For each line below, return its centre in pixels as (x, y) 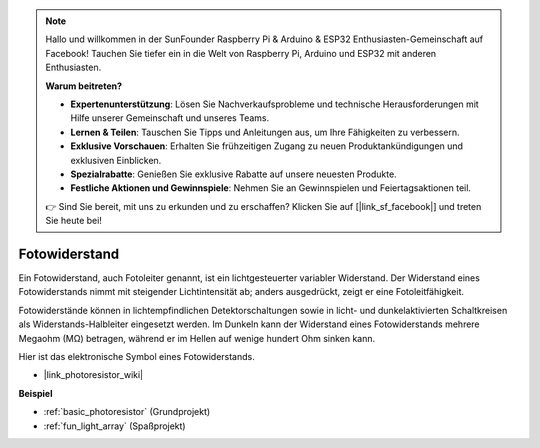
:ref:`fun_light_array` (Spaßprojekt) (114, 426)
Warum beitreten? (84, 86)
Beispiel (35, 393)
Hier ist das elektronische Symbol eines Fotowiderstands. (136, 356)
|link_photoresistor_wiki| (93, 375)
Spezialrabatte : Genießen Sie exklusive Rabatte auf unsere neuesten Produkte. (233, 174)
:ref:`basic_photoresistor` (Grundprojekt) (127, 412)
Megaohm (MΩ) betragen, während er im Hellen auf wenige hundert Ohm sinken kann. (197, 338)
